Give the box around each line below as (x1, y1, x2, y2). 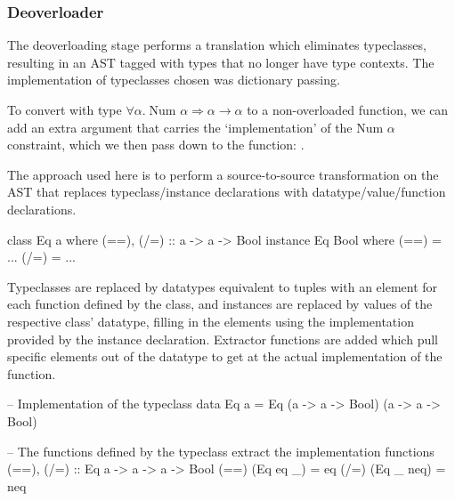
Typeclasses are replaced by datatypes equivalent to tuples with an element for (7, 277, 438, 295)
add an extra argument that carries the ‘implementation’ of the (7, 117, 353, 136)
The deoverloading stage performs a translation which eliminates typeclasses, (7, 36, 427, 54)
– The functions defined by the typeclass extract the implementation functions (7, 441, 435, 460)
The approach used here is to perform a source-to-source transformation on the (7, 165, 439, 183)
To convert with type (7, 101, 122, 118)
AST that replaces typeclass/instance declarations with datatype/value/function (7, 182, 446, 201)
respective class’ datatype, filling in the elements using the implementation (7, 311, 414, 330)
